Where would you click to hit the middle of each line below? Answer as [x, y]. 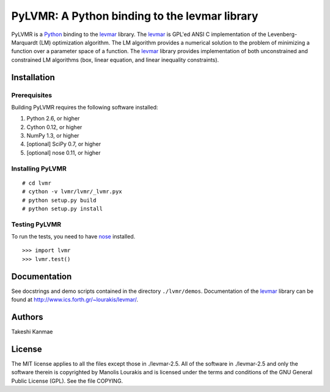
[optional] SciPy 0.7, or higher [64, 144]
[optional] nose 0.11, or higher [64, 152]
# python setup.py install [63, 209]
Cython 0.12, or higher [54, 127]
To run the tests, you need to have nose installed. [73, 237]
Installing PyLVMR [39, 168]
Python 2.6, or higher [53, 119]
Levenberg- [282, 34]
